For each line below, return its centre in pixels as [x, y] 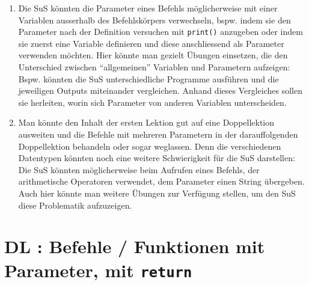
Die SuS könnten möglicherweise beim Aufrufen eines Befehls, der [139, 169]
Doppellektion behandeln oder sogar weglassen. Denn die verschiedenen [150, 146]
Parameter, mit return [98, 270]
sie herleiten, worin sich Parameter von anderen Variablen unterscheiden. [152, 102]
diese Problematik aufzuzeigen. [75, 205]
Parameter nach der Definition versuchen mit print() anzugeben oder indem [161, 32]
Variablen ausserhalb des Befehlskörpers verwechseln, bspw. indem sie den [154, 20]
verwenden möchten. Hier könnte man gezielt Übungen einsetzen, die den [153, 55]
